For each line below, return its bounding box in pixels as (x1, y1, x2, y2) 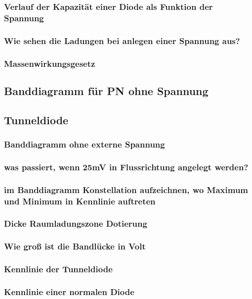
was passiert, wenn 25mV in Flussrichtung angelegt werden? (4, 160, 249, 173)
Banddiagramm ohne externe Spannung (4, 138, 165, 150)
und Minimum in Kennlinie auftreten (4, 195, 156, 207)
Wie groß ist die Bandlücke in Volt (4, 240, 146, 252)
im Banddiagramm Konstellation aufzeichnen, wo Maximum (4, 183, 249, 196)
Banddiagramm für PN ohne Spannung (4, 83, 209, 98)
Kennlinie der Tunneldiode (4, 263, 113, 275)
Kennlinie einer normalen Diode (4, 285, 134, 298)
